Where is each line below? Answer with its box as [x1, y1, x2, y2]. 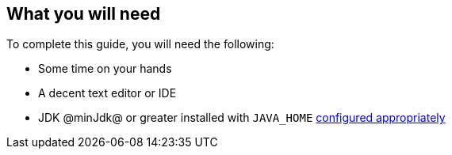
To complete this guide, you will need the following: [6, 37, 274, 51]
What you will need [6, 4, 161, 24]
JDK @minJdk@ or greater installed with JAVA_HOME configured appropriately [38, 111, 446, 125]
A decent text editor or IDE [38, 86, 177, 100]
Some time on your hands [38, 62, 172, 76]
